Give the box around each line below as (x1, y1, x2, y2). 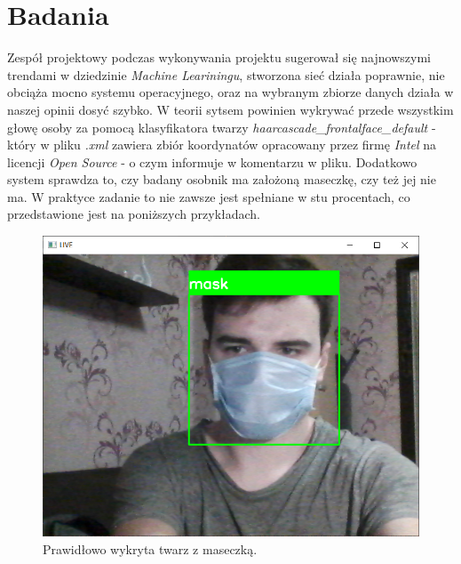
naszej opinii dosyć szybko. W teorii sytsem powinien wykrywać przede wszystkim (7, 100, 454, 118)
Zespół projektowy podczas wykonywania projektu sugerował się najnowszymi (7, 48, 431, 67)
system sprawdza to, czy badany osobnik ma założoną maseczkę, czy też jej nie (7, 170, 436, 189)
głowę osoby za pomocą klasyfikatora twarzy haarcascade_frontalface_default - (7, 117, 436, 136)
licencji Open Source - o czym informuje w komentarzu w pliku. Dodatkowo (7, 152, 417, 171)
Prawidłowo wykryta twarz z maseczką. (43, 540, 258, 558)
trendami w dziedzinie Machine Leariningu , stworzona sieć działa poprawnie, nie (7, 65, 445, 84)
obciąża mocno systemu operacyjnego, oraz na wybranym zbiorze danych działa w (7, 83, 454, 101)
